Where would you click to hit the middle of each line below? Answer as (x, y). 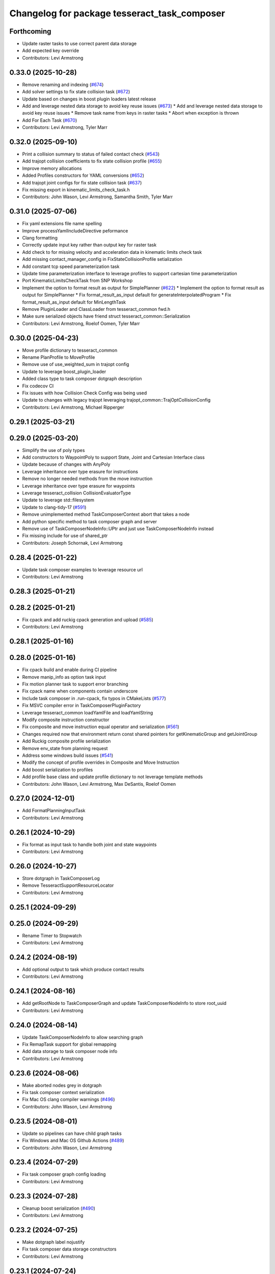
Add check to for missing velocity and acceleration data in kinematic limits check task (112, 252)
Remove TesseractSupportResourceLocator (68, 885)
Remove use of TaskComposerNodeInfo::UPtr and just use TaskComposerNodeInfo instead (118, 528)
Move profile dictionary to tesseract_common (70, 350)
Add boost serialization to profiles (58, 769)
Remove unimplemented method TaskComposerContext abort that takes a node (106, 514)
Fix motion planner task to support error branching (75, 684)
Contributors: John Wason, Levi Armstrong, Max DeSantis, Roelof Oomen (99, 784)
